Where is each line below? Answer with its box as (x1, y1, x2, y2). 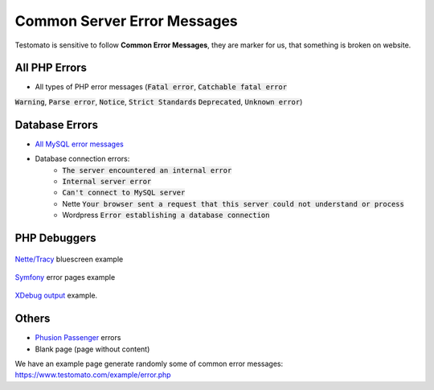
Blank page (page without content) (35, 344, 150, 354)
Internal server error (62, 177, 152, 186)
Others (14, 312, 51, 326)
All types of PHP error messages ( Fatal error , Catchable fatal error (35, 82, 288, 92)
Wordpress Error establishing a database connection (62, 210, 270, 220)
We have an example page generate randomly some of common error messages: (14, 359, 284, 368)
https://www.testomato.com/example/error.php (14, 370, 172, 380)
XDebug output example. (14, 290, 98, 301)
